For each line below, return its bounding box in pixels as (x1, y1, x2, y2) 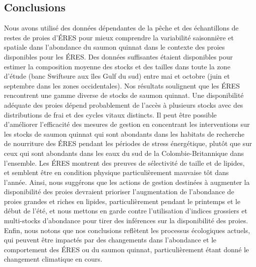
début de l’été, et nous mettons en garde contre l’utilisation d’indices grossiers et (4, 206, 248, 216)
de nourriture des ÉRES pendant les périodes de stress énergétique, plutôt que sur (4, 138, 252, 148)
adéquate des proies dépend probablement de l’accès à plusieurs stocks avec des (4, 99, 243, 110)
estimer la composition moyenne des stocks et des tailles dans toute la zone (4, 61, 230, 71)
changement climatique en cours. (4, 254, 102, 264)
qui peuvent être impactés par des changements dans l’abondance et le (4, 235, 217, 245)
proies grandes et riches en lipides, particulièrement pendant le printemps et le (4, 196, 241, 206)
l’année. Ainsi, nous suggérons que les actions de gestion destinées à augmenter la (4, 177, 250, 187)
